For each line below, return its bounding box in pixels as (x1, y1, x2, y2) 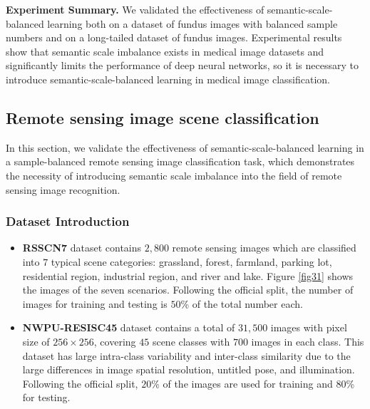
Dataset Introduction (6, 212, 130, 230)
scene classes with (152, 333, 230, 348)
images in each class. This (251, 333, 364, 348)
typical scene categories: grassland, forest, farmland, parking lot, (51, 254, 332, 269)
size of (22, 333, 50, 348)
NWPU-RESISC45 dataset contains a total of (22, 320, 235, 335)
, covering (93, 333, 136, 348)
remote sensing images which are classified (172, 240, 356, 255)
